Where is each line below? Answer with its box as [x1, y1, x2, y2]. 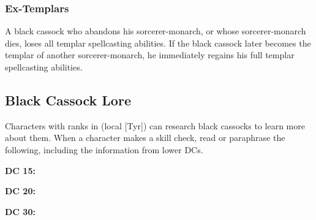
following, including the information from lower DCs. [5, 143, 203, 156]
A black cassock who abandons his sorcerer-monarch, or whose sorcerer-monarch [5, 25, 306, 37]
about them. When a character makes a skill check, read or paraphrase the [5, 131, 285, 144]
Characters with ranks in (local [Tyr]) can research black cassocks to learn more [5, 119, 305, 132]
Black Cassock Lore [5, 90, 131, 109]
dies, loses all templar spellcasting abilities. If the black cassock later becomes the [5, 36, 311, 49]
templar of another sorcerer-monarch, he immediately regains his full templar [5, 48, 295, 61]
